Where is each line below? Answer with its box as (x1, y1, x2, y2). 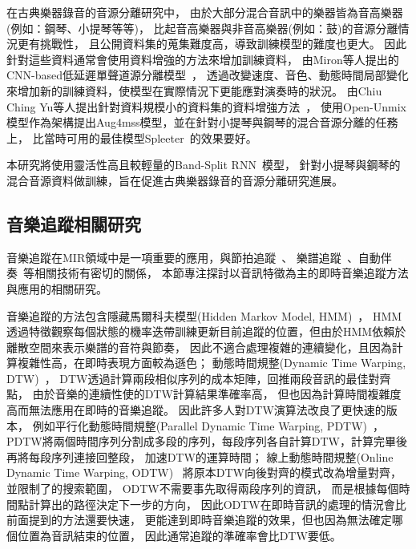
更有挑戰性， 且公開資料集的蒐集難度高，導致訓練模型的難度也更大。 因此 (17, 35, 407, 52)
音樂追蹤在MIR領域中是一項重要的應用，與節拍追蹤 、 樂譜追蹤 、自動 (6, 248, 381, 265)
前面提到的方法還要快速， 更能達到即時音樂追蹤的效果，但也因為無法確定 (6, 511, 392, 528)
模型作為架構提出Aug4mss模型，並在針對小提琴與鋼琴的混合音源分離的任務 (6, 114, 398, 131)
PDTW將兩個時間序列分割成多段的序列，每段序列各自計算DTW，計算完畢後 (6, 433, 407, 450)
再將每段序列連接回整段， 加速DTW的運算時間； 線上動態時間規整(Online (6, 448, 394, 465)
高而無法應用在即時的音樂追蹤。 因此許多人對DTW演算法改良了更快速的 (6, 402, 386, 418)
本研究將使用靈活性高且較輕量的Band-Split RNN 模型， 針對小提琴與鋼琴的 (6, 156, 401, 173)
